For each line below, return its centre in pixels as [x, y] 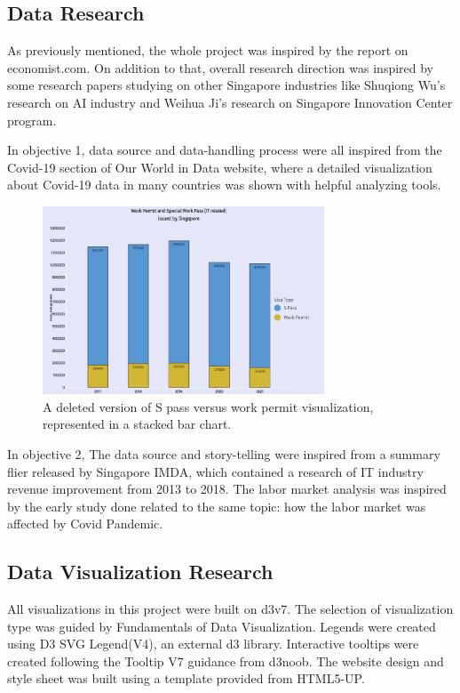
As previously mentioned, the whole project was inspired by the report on [208, 50]
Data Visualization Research [140, 572]
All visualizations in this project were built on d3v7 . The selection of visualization [230, 609]
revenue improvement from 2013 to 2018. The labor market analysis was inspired [227, 489]
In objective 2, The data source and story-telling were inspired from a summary [224, 453]
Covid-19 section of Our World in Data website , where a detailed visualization [220, 167]
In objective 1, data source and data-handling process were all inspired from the [225, 150]
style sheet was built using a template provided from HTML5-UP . [186, 678]
